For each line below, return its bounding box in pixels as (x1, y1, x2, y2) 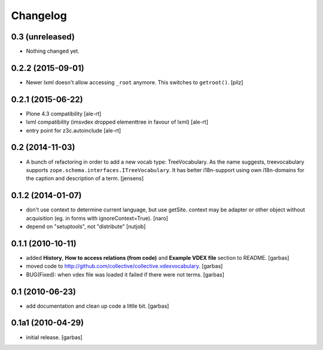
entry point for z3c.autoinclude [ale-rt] (26, 127, 121, 134)
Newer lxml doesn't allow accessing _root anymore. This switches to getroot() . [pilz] (26, 78, 243, 86)
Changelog (11, 9, 67, 22)
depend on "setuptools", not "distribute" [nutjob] (26, 223, 146, 230)
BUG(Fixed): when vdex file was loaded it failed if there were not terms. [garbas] (26, 271, 224, 278)
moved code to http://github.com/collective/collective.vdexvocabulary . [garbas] (26, 263, 223, 270)
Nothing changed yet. (26, 48, 80, 55)
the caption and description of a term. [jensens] (26, 175, 144, 182)
